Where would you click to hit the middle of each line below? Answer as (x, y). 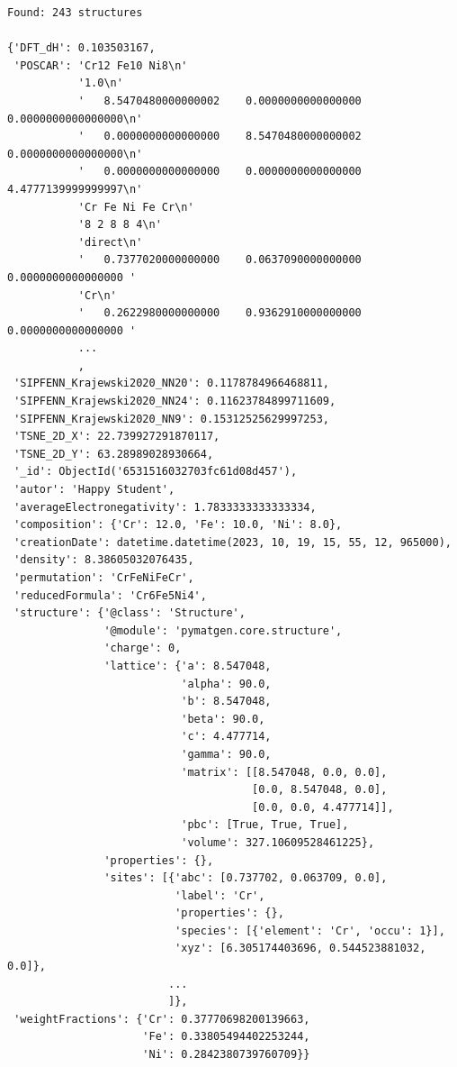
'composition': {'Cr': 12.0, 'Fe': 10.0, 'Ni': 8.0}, (178, 525)
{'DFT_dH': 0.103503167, (81, 48)
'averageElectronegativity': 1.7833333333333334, (165, 507)
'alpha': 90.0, (226, 684)
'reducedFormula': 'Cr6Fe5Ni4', (110, 595)
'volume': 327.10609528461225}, (278, 842)
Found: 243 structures (75, 13)
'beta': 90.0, (223, 719)
